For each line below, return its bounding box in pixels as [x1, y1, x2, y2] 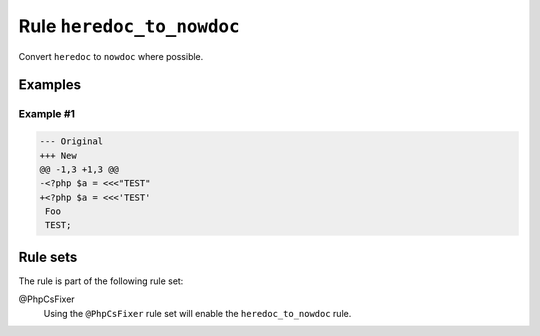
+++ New [39, 150, 77, 161]
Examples [18, 76, 82, 94]
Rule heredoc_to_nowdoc [18, 15, 240, 37]
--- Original [39, 136, 104, 147]
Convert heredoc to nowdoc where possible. [18, 50, 204, 62]
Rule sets [18, 248, 78, 265]
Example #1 [18, 107, 75, 121]
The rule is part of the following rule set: [18, 275, 184, 287]
